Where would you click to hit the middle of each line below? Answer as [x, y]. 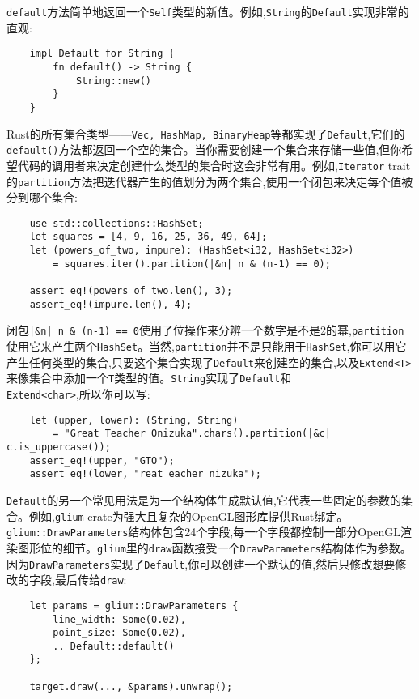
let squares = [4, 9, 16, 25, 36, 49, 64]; [148, 237]
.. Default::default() [114, 646]
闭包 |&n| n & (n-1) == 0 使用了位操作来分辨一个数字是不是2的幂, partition [205, 330]
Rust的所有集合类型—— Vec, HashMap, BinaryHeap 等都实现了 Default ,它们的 [206, 133]
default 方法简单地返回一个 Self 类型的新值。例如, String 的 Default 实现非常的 [208, 11]
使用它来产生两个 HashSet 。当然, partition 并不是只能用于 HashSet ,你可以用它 [207, 346]
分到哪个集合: [42, 197]
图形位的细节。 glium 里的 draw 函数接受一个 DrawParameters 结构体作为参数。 [214, 547]
